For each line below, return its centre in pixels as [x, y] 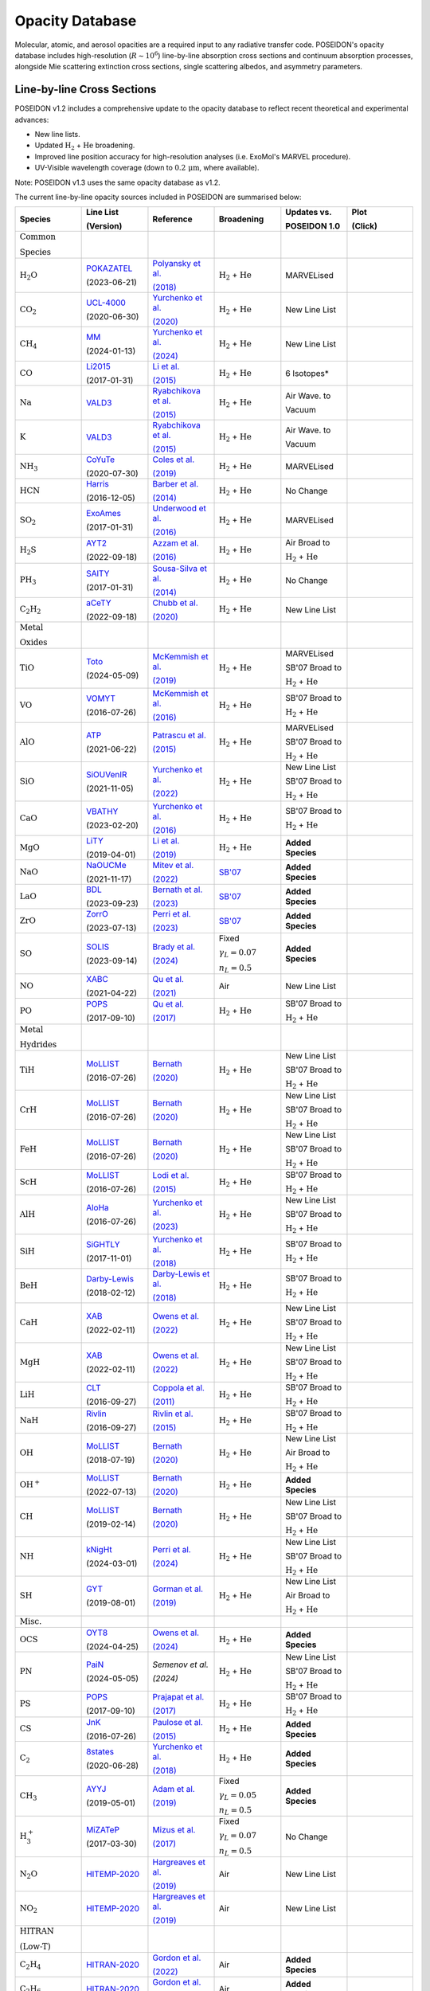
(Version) [104, 226]
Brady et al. [174, 946]
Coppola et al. [178, 1388]
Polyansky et [176, 264]
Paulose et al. [178, 1722]
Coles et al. [174, 460]
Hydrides [38, 1045]
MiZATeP [103, 1829]
